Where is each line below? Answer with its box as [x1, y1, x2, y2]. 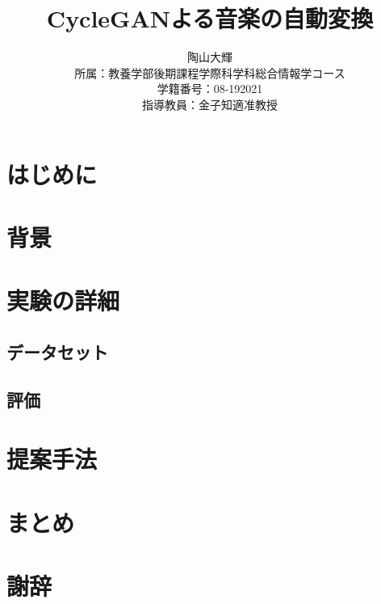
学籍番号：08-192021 [157, 80, 263, 97]
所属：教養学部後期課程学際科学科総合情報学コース [74, 64, 345, 81]
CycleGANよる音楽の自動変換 [46, 2, 374, 35]
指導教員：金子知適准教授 [142, 95, 278, 112]
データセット [6, 339, 108, 364]
